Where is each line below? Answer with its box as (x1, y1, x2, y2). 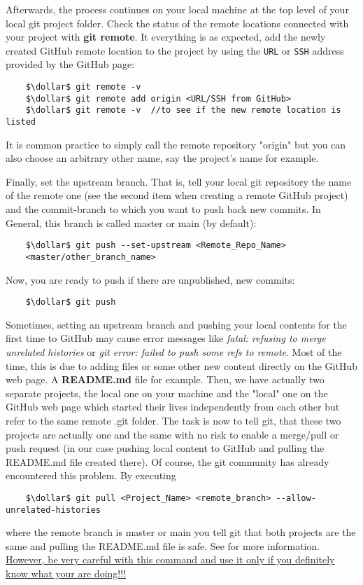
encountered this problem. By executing (6, 468, 176, 483)
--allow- (276, 493, 316, 503)
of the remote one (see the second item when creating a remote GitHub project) (6, 188, 348, 202)
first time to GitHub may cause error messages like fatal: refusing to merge (6, 331, 326, 345)
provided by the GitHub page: (6, 57, 135, 71)
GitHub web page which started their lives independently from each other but (6, 399, 340, 414)
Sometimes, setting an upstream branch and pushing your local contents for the (6, 317, 347, 331)
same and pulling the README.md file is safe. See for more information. (6, 538, 320, 553)
